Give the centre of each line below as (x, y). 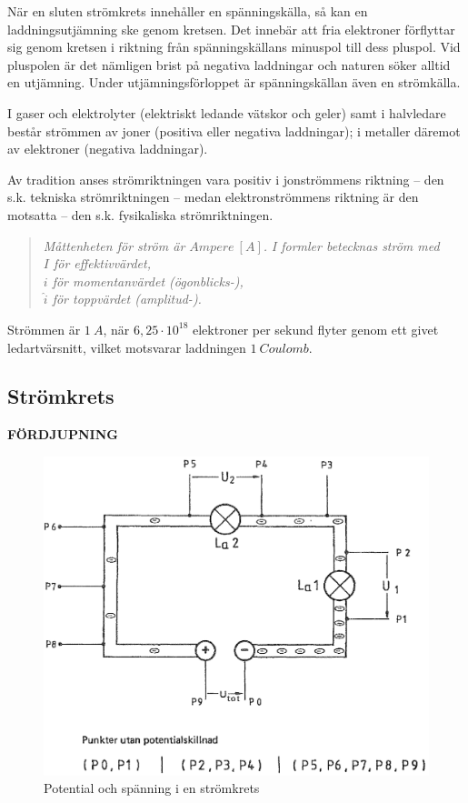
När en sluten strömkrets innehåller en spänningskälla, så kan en (188, 11)
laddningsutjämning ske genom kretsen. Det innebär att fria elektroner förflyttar (231, 29)
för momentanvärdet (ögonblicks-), (148, 281)
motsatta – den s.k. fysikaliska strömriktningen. (140, 214)
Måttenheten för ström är (114, 245)
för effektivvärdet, (102, 263)
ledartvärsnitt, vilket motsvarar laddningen (127, 347)
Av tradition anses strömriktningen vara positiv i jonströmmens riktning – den (226, 179)
